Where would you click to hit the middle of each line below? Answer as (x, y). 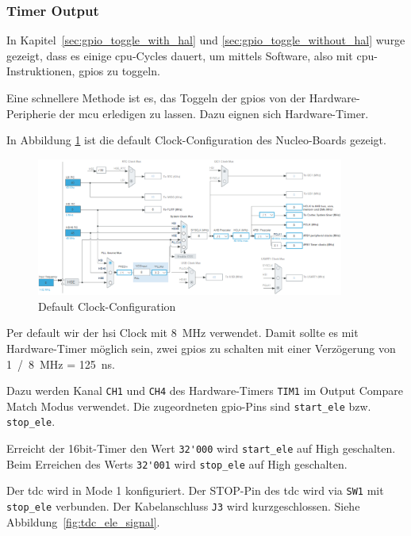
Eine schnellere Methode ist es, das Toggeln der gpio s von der (156, 98)
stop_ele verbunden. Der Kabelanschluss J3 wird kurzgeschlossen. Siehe (183, 506)
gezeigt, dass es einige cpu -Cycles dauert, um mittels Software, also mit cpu (190, 55)
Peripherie (31, 113)
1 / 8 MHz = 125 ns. (61, 364)
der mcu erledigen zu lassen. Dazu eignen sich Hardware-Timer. (214, 113)
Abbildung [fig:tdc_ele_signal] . (83, 521)
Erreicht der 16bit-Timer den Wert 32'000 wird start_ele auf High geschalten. (201, 448)
